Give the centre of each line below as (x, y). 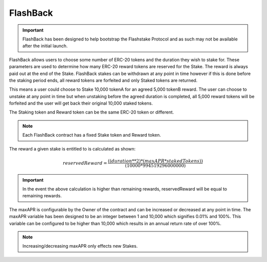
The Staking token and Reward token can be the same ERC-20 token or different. (91, 112)
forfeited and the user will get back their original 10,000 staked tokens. (81, 103)
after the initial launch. (45, 46)
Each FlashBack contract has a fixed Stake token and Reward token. (92, 135)
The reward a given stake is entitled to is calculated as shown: (72, 149)
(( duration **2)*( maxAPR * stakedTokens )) (156, 161)
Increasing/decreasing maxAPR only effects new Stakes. (80, 246)
